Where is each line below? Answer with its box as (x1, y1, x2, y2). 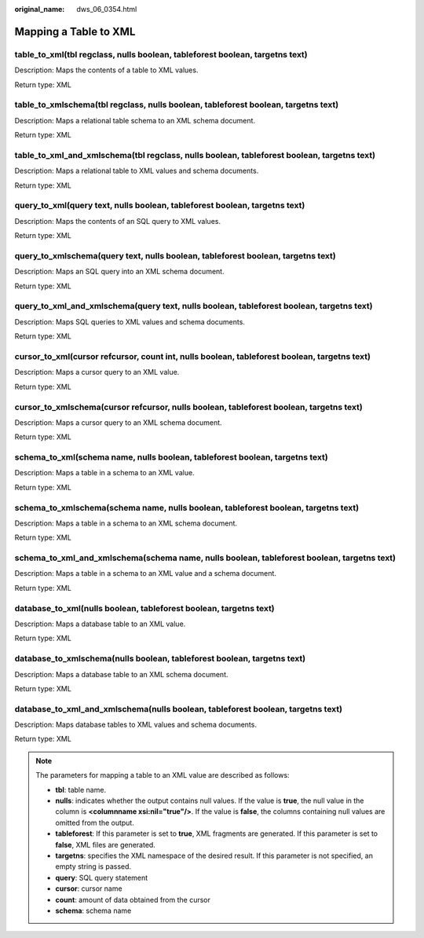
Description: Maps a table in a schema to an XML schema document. (14, 518, 238, 528)
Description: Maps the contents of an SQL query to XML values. (14, 216, 221, 225)
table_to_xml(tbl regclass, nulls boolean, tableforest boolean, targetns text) (14, 49, 308, 60)
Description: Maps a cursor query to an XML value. (14, 368, 180, 377)
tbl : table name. (55, 785, 106, 794)
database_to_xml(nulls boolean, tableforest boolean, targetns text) (14, 603, 275, 614)
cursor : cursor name (55, 884, 122, 893)
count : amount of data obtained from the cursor (55, 895, 211, 904)
